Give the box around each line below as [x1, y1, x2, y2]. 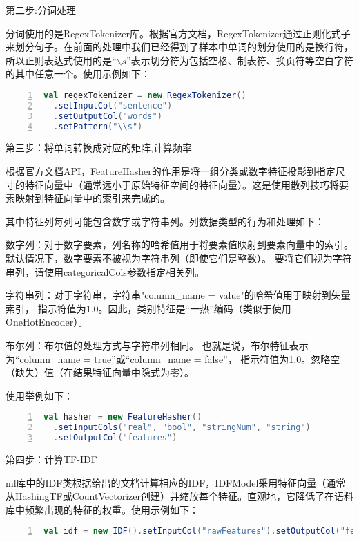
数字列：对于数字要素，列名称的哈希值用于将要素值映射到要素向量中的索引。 [6, 237, 353, 252]
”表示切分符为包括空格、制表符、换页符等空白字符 [126, 53, 353, 67]
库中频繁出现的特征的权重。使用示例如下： [6, 502, 199, 516]
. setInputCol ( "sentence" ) [53, 100, 173, 111]
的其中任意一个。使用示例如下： [6, 66, 151, 81]
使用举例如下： [6, 388, 73, 402]
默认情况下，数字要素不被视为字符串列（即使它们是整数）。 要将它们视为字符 [6, 251, 352, 265]
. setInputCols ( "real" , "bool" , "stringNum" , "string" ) [53, 422, 311, 433]
